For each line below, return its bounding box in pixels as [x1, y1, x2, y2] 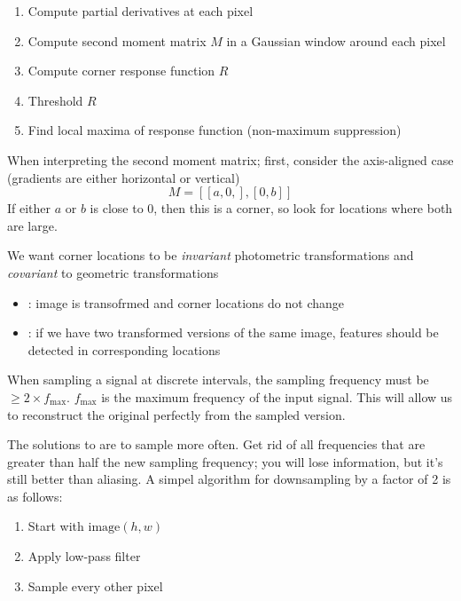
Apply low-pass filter [27, 547, 141, 565]
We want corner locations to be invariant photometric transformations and [7, 246, 414, 265]
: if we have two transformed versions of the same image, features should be [27, 323, 439, 342]
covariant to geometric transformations [7, 263, 219, 281]
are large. [7, 216, 58, 234]
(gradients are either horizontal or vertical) [7, 168, 240, 186]
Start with [27, 517, 84, 535]
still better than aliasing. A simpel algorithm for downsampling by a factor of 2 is [7, 470, 451, 488]
